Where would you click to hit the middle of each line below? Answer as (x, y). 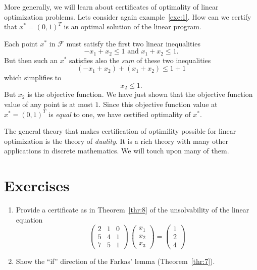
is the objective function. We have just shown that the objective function (140, 94)
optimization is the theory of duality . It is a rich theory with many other (116, 141)
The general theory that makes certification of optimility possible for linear (120, 131)
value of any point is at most (48, 104)
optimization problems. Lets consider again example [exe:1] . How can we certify (128, 16)
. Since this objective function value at (158, 104)
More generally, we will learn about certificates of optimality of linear (111, 7)
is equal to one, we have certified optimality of (120, 114)
